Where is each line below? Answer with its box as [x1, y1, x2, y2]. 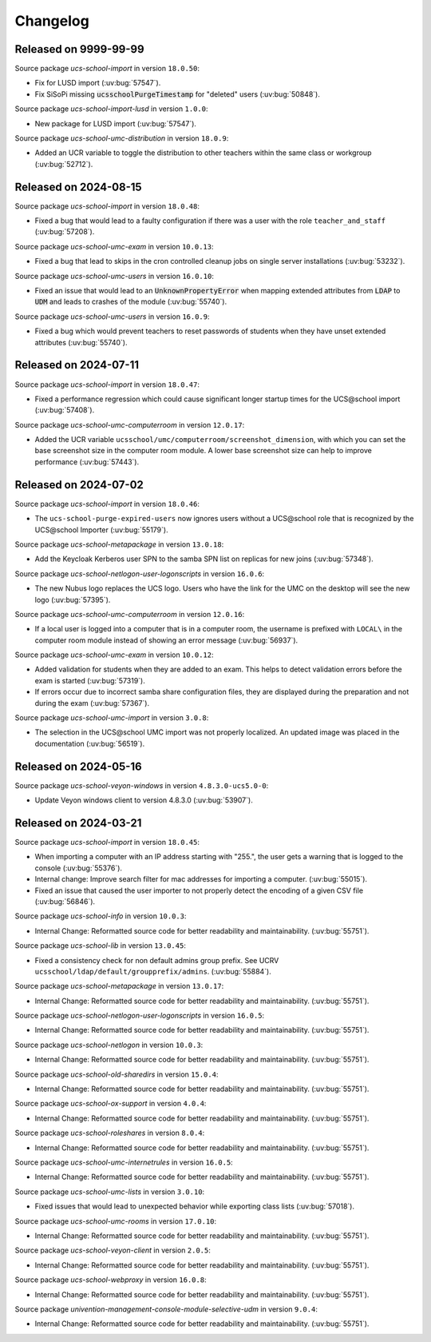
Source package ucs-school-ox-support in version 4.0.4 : [14, 1099, 207, 1109]
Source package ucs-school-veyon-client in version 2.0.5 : [14, 1245, 212, 1255]
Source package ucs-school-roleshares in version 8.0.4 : [14, 1128, 205, 1138]
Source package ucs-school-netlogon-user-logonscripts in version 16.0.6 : [14, 568, 265, 579]
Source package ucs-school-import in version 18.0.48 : [14, 201, 200, 211]
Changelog [14, 12, 89, 30]
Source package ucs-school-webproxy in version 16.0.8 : [14, 1275, 207, 1284]
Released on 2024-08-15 [14, 180, 143, 193]
